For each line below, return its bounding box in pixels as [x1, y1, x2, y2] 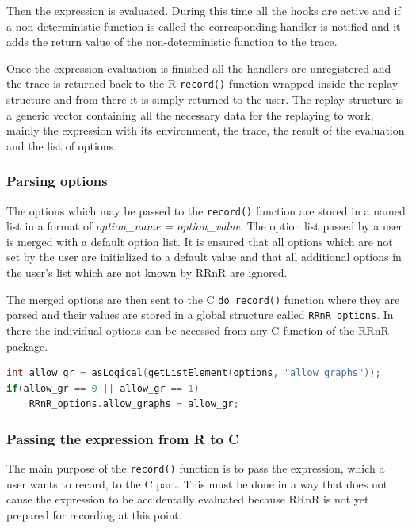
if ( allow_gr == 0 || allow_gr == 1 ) [6, 382, 200, 394]
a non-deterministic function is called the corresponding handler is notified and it [6, 17, 401, 34]
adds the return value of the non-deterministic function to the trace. [6, 33, 338, 50]
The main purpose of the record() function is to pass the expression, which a [6, 460, 385, 477]
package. [6, 337, 48, 354]
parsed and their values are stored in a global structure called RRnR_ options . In [6, 306, 394, 323]
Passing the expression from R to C [6, 428, 239, 448]
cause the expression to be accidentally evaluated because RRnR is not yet [6, 491, 369, 507]
